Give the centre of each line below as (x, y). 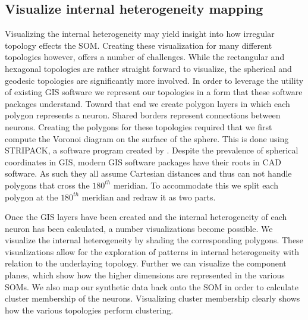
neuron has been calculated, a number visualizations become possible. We (139, 228)
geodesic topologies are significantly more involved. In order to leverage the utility (154, 80)
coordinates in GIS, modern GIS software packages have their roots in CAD (143, 161)
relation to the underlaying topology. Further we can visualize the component (146, 263)
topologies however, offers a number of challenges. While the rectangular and (145, 57)
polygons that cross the (47, 185)
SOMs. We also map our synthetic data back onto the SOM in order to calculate (152, 286)
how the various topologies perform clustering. (89, 310)
